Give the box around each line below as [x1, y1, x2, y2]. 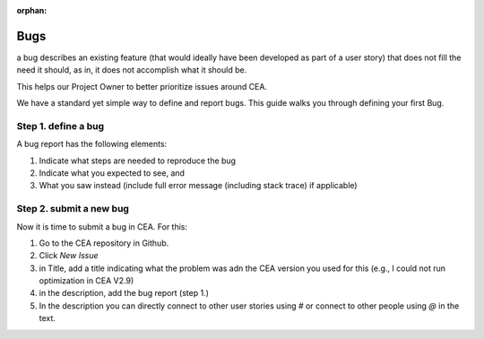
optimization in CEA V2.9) [39, 275, 134, 286]
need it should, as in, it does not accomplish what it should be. [16, 65, 247, 75]
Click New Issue [39, 250, 99, 261]
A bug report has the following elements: [16, 139, 168, 150]
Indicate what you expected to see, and [39, 168, 186, 178]
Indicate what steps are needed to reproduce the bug [39, 155, 237, 166]
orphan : [16, 5, 48, 15]
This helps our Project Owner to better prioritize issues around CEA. [16, 81, 268, 91]
